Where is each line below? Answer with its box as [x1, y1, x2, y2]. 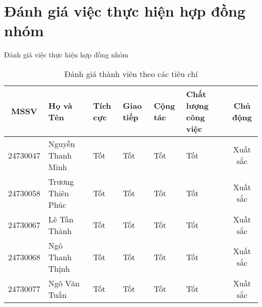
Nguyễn [48, 137, 75, 149]
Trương [48, 175, 74, 187]
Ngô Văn [48, 277, 80, 289]
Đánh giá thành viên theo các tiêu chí [64, 67, 198, 80]
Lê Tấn [48, 213, 74, 225]
